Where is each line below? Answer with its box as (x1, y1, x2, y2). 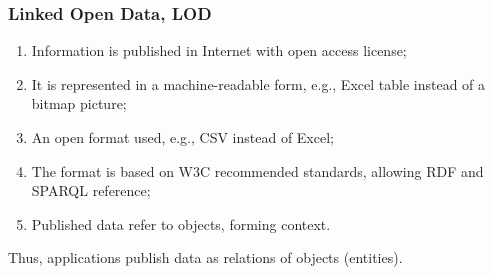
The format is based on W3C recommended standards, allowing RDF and (31, 160, 484, 181)
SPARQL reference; (31, 180, 151, 201)
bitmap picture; (31, 93, 127, 114)
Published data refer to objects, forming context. (31, 213, 331, 234)
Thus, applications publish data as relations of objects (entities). (8, 247, 403, 268)
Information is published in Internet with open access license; (31, 40, 407, 61)
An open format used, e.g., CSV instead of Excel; (31, 127, 334, 147)
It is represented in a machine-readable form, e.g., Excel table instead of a (31, 73, 486, 94)
